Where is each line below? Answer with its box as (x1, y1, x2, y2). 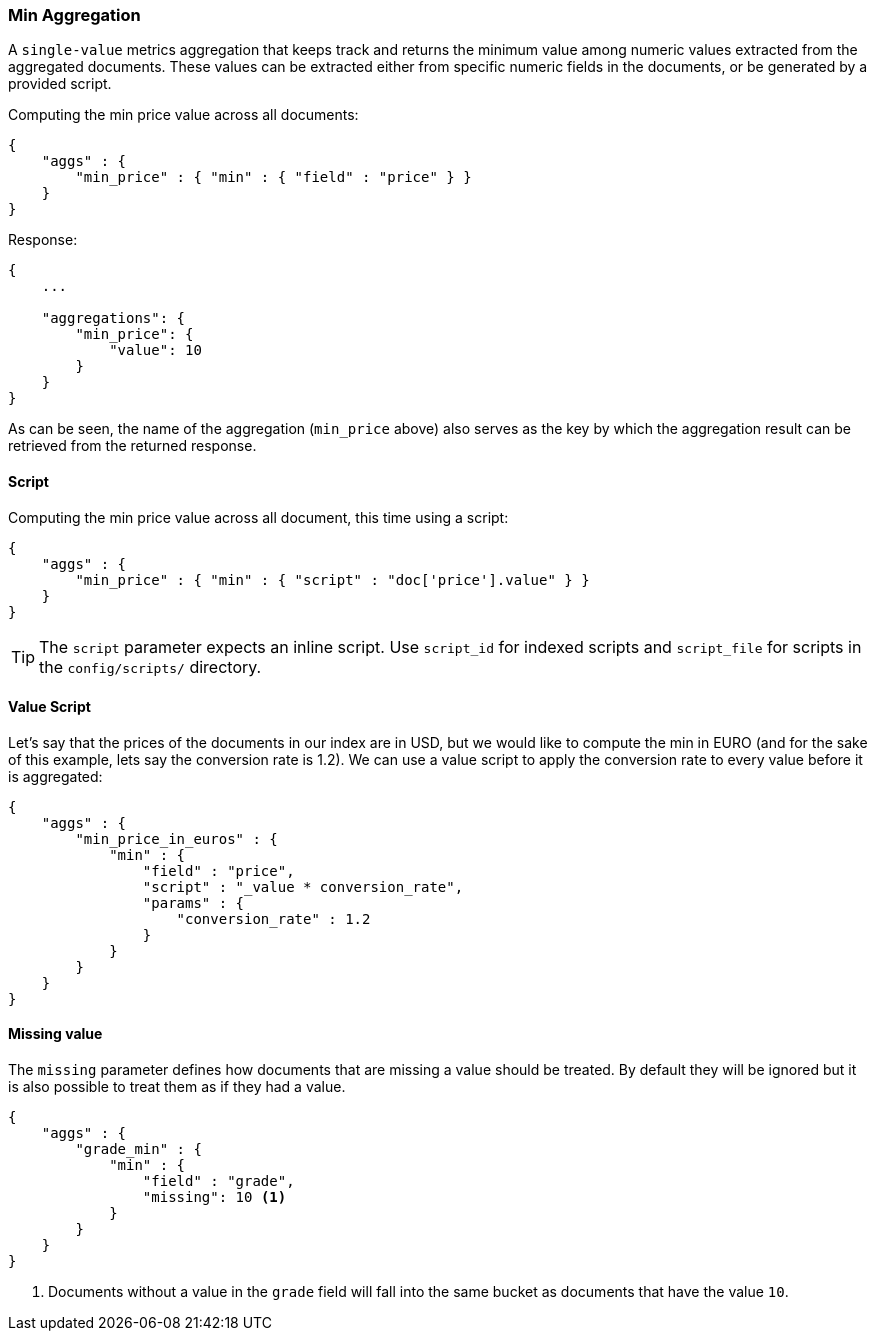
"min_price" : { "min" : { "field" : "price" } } (75, 169, 472, 186)
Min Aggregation (8, 5, 141, 25)
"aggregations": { (41, 310, 186, 327)
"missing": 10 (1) (142, 1189, 287, 1206)
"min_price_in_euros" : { (75, 830, 278, 847)
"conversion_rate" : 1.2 (176, 910, 371, 927)
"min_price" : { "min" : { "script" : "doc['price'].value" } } (75, 571, 590, 588)
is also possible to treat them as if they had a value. (8, 1078, 346, 1096)
